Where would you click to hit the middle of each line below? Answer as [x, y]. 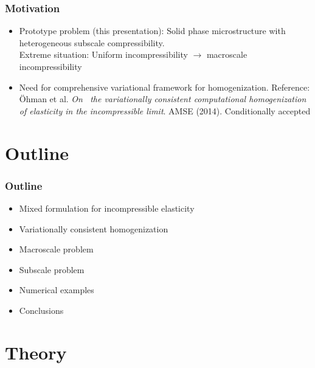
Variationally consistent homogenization [94, 228]
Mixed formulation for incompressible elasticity [107, 208]
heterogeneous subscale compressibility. [92, 42]
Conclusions [41, 310]
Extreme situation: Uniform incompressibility [103, 54]
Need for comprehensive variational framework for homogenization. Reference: [164, 87]
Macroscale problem [56, 249]
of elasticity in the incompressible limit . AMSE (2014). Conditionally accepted [165, 110]
